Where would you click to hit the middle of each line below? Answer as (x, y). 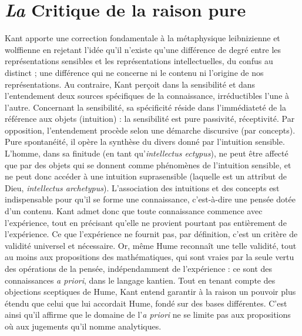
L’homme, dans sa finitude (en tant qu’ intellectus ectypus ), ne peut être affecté (147, 153)
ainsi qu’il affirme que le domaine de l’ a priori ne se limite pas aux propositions (148, 315)
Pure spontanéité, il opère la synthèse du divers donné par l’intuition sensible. (145, 142)
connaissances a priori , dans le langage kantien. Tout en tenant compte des (140, 280)
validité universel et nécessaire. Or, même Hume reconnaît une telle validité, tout (151, 245)
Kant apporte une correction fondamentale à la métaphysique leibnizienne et (142, 38)
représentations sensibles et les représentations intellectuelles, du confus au (139, 61)
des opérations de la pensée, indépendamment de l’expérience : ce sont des (139, 268)
